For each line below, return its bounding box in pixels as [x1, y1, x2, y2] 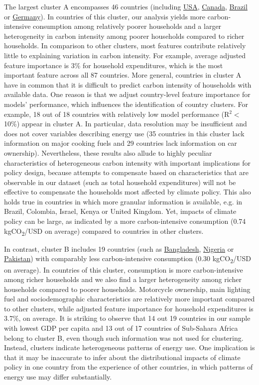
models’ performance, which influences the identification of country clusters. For [4, 98, 248, 109]
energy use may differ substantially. [4, 372, 112, 382]
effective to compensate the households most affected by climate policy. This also [4, 187, 251, 197]
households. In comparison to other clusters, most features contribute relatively [4, 40, 246, 51]
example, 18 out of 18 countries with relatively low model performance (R [4, 108, 230, 119]
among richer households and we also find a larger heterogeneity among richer [4, 274, 242, 285]
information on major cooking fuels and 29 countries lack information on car [4, 138, 237, 148]
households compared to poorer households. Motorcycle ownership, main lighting [4, 284, 251, 294]
